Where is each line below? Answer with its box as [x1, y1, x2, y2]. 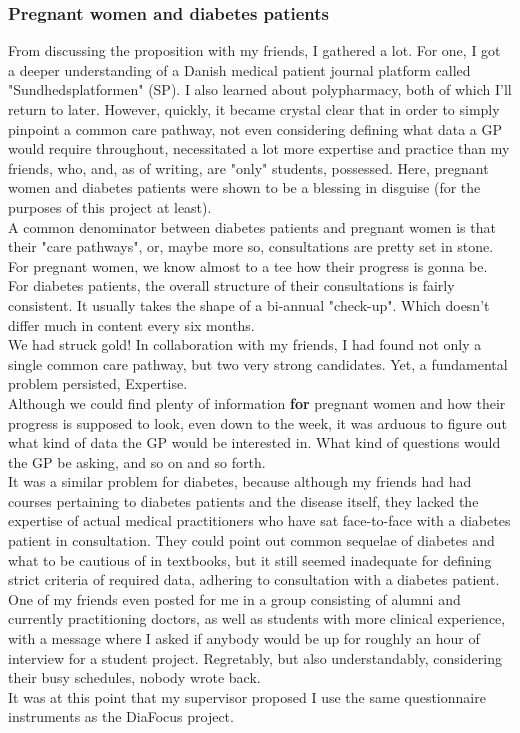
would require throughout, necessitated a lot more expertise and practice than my [8, 138, 510, 159]
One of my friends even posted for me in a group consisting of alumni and [8, 588, 461, 609]
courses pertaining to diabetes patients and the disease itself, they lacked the [8, 490, 479, 511]
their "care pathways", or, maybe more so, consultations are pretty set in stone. [8, 236, 494, 257]
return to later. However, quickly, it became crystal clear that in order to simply [8, 99, 500, 119]
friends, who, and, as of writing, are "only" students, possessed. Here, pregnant [8, 157, 489, 178]
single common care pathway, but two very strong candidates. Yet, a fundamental [8, 353, 508, 374]
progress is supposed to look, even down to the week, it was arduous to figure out [8, 412, 507, 433]
